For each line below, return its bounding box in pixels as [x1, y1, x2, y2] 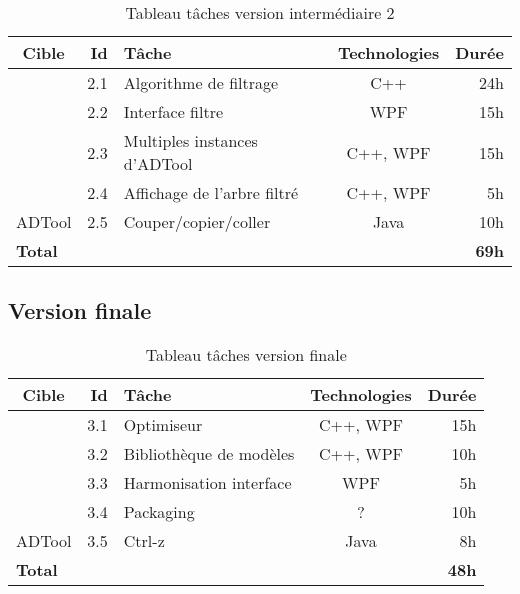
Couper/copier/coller [123, 210, 271, 233]
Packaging [123, 500, 195, 524]
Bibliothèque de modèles [123, 442, 295, 466]
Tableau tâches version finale [145, 343, 347, 367]
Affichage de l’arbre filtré [123, 181, 299, 204]
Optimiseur [123, 413, 203, 437]
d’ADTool [123, 152, 193, 175]
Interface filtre [123, 100, 224, 123]
